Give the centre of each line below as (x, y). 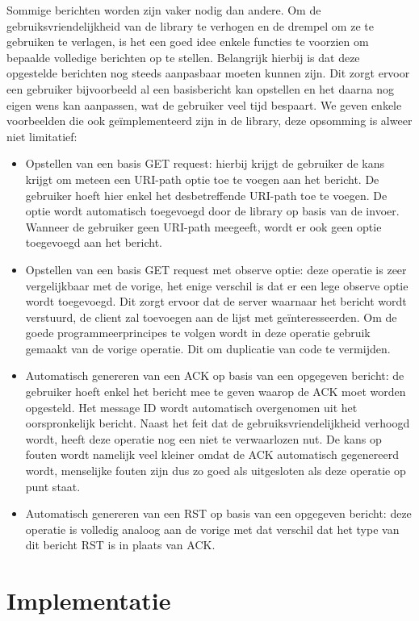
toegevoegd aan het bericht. (94, 242)
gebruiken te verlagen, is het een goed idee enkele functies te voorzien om (188, 42)
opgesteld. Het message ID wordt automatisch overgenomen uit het (191, 407)
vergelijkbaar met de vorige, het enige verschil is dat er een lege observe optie (217, 285)
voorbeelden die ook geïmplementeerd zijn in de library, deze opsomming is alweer (209, 121)
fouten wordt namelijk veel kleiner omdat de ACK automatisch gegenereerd (212, 454)
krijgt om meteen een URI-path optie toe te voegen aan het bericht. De (202, 179)
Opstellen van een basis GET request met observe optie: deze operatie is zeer (216, 269)
